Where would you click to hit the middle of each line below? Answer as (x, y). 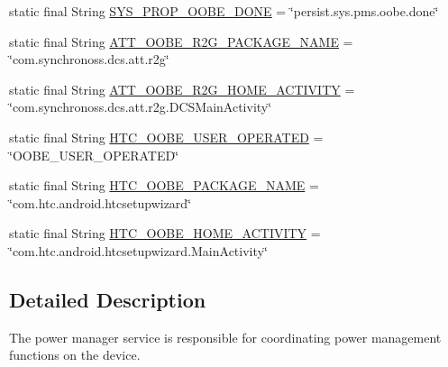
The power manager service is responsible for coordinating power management (225, 337)
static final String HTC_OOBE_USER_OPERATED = (166, 137)
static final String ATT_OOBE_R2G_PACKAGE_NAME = (181, 41)
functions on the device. (75, 355)
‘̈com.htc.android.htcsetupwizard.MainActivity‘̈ (138, 250)
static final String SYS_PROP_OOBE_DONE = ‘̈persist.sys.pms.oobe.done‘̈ (224, 11)
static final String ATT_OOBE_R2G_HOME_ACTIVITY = (182, 89)
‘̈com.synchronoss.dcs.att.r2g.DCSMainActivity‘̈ (141, 107)
